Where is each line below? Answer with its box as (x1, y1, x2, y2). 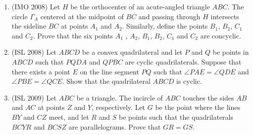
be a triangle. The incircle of (76, 92, 163, 102)
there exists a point (11, 66, 70, 76)
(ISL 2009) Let (11, 92, 57, 102)
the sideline (11, 21, 47, 31)
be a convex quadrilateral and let (82, 47, 183, 57)
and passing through (138, 11, 201, 21)
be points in (212, 47, 249, 57)
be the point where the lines (155, 102, 240, 112)
